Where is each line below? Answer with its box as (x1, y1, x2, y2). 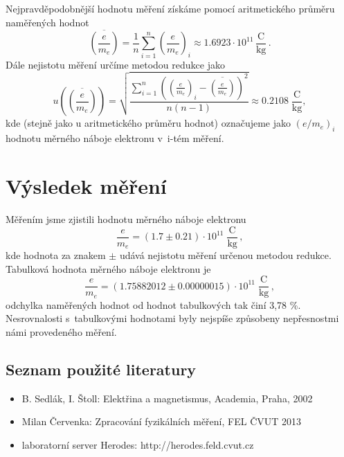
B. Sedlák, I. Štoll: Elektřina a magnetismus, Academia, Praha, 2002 (21, 391, 313, 405)
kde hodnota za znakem (6, 248, 106, 262)
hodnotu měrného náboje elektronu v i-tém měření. (6, 131, 224, 145)
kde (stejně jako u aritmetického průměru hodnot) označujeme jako (6, 116, 291, 130)
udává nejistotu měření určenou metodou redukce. (119, 248, 332, 262)
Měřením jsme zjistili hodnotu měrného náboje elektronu (6, 211, 246, 226)
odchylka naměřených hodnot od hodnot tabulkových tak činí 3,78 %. (6, 297, 301, 312)
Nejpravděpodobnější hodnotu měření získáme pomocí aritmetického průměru (6, 1, 335, 15)
